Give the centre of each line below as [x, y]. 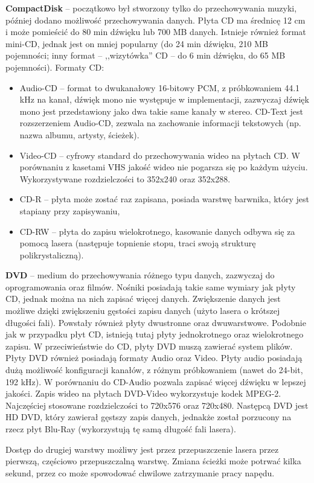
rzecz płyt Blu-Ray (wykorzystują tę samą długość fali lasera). [121, 429]
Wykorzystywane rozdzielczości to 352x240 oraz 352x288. [125, 178]
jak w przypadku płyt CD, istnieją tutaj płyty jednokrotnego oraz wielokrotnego [155, 334]
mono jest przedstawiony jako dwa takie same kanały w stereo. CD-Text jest [162, 111]
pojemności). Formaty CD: [55, 67]
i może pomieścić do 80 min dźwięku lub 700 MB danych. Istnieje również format [156, 32]
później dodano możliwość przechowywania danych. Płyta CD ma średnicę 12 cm [155, 20]
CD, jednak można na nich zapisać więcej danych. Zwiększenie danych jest [143, 299]
